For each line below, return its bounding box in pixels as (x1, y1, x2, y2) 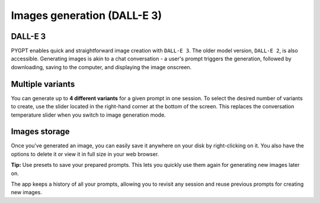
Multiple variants (11, 79, 75, 89)
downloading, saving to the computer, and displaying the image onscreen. (11, 63, 192, 70)
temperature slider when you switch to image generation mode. (11, 111, 166, 118)
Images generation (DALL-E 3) (11, 9, 162, 22)
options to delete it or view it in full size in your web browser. (11, 150, 159, 157)
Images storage (11, 127, 71, 137)
